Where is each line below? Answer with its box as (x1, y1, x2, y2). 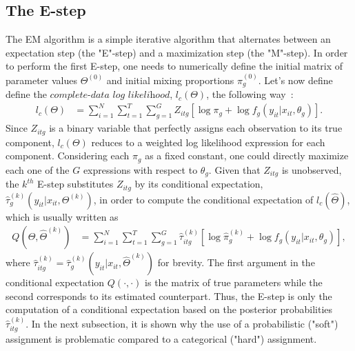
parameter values (6, 72, 77, 87)
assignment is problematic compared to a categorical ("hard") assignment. (6, 332, 317, 346)
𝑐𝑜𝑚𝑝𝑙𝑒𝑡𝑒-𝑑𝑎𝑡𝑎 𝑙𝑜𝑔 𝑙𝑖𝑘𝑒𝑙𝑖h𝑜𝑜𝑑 (50, 90, 170, 101)
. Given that (208, 162, 261, 177)
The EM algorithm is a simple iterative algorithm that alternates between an (6, 32, 331, 46)
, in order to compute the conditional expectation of (93, 192, 314, 206)
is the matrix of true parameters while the (145, 275, 323, 290)
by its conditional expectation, (134, 177, 263, 191)
